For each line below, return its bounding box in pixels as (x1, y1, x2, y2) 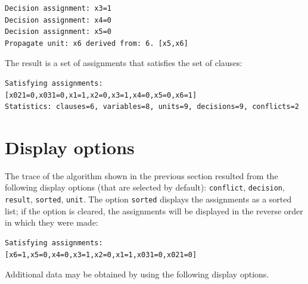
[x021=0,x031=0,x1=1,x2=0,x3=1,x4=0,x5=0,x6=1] (5, 90, 197, 99)
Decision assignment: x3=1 (5, 4, 111, 13)
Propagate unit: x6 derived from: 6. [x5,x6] (5, 39, 188, 48)
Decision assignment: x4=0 (5, 15, 111, 24)
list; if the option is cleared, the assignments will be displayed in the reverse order (5, 204, 303, 217)
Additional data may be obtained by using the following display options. (5, 268, 269, 280)
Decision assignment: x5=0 (5, 27, 111, 36)
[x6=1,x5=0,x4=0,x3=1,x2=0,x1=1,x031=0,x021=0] (5, 250, 197, 259)
